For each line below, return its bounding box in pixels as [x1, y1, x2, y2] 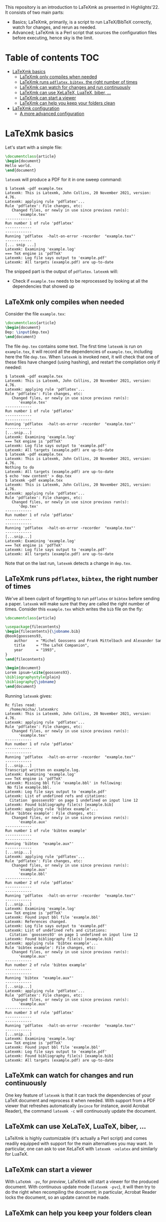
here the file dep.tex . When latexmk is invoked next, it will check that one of [5, 354, 159, 359]
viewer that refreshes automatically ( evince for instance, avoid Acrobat [5, 1103, 149, 1109]
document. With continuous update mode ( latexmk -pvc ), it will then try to [5, 1184, 156, 1190]
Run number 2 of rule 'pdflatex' [5, 880, 74, 885]
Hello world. [5, 163, 32, 168]
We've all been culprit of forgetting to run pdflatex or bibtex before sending [5, 595, 160, 601]
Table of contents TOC [5, 52, 100, 63]
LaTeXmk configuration [12, 105, 60, 111]
